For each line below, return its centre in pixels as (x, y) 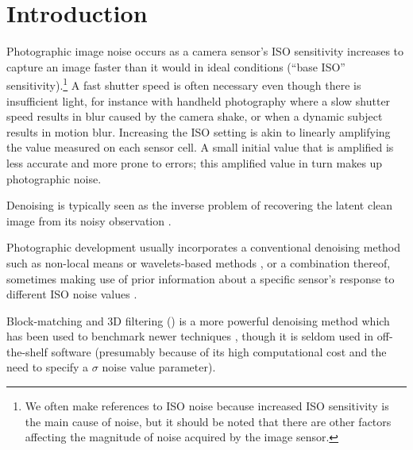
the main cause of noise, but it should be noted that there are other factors (208, 421)
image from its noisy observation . (89, 220)
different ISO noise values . (72, 294)
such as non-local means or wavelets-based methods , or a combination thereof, (199, 262)
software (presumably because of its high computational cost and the (219, 351)
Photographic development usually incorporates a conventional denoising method (204, 247)
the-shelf (27, 351)
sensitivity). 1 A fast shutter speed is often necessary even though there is (184, 84)
